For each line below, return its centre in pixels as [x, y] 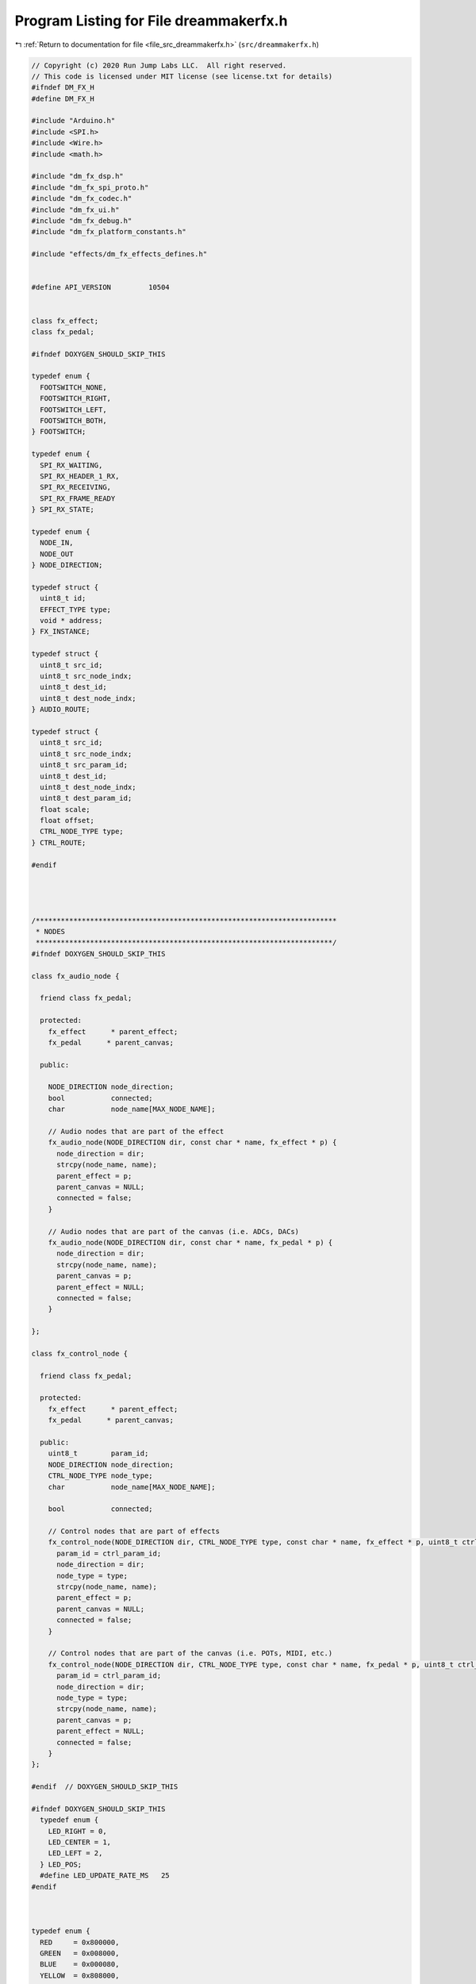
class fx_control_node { [80, 1353]
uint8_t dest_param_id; [86, 798]
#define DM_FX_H [63, 98]
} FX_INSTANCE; [61, 632]
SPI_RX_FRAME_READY [78, 498]
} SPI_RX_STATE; [63, 509]
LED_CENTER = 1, [79, 1842]
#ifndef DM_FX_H [63, 88]
